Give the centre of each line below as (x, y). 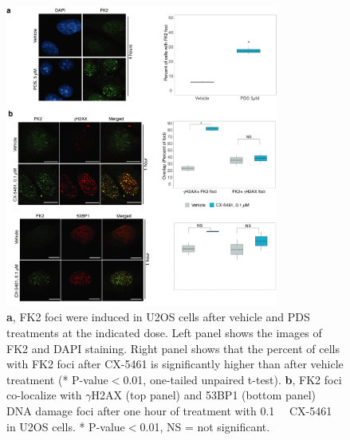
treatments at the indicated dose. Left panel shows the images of (164, 333)
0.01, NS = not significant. (205, 426)
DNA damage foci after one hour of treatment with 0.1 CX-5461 (169, 411)
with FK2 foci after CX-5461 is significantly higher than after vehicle (175, 364)
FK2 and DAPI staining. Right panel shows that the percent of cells (173, 348)
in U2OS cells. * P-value (66, 426)
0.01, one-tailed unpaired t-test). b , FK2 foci (232, 379)
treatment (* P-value (57, 379)
